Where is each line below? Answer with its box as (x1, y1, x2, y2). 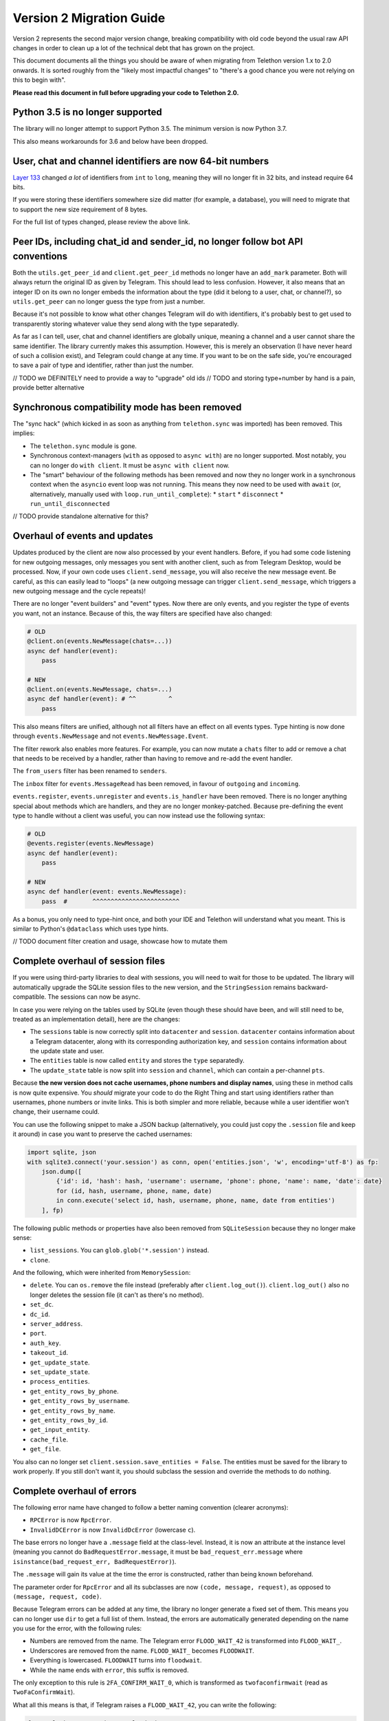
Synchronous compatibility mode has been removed (12, 401, 242, 413)
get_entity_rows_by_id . (30, 1415, 109, 1424)
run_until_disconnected (30, 500, 110, 508)
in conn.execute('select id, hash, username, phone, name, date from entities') (56, 1196, 336, 1205)
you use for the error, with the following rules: (12, 1625, 142, 1633)
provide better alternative (12, 383, 85, 392)
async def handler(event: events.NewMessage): (27, 888, 187, 896)
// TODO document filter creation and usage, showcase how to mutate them (12, 937, 228, 946)
